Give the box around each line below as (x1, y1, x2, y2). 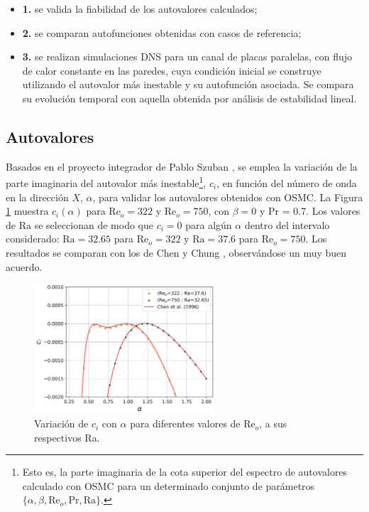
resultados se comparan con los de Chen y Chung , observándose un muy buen (6, 245, 347, 260)
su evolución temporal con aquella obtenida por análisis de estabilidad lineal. (22, 90, 357, 105)
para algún (185, 217, 232, 232)
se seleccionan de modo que (34, 217, 153, 232)
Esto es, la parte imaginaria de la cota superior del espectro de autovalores (22, 464, 348, 479)
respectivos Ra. (34, 430, 100, 444)
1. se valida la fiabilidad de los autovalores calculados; (22, 1, 258, 16)
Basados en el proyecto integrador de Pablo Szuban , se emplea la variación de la (6, 159, 358, 174)
